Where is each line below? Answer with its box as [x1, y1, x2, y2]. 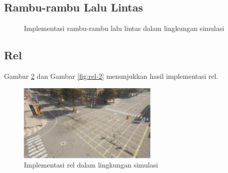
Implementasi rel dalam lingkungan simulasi [24, 160, 158, 170]
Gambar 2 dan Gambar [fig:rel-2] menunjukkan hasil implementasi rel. [4, 71, 219, 81]
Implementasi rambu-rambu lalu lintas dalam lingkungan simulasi [24, 23, 225, 33]
